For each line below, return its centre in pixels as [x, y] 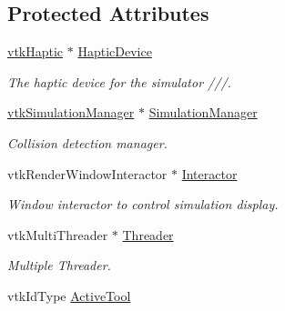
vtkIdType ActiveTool [69, 295]
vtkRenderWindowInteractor [87, 173]
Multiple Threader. [59, 265]
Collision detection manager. [87, 142]
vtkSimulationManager [71, 112]
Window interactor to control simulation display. [143, 204]
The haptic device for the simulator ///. [119, 81]
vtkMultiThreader [58, 234]
